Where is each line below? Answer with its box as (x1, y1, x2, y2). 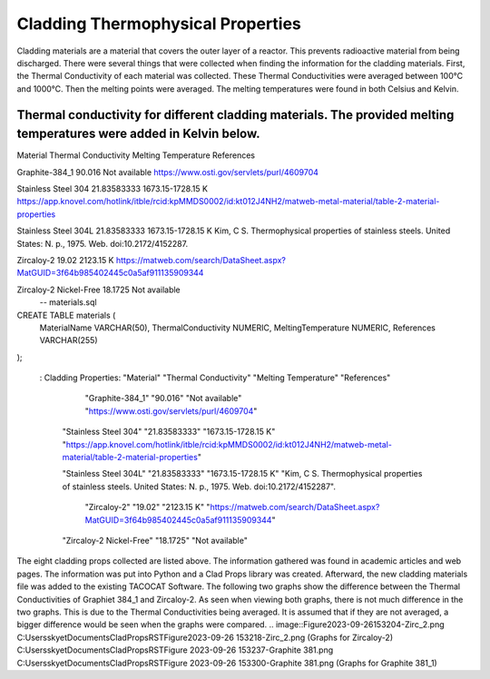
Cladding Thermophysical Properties (16, 14, 301, 34)
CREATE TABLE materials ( (16, 310, 116, 320)
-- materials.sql (39, 297, 97, 308)
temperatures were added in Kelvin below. (16, 126, 260, 142)
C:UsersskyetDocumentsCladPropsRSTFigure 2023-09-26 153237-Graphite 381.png (16, 645, 334, 655)
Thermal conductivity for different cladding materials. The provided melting (16, 107, 455, 123)
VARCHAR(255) (39, 335, 99, 346)
